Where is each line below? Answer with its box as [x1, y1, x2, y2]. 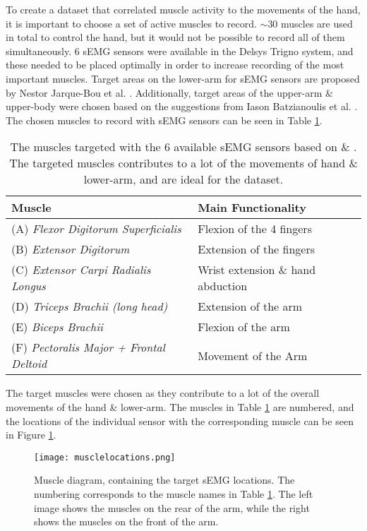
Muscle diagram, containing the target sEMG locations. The [34, 472, 295, 487]
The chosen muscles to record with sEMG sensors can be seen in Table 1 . [6, 112, 323, 127]
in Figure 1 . [6, 427, 56, 442]
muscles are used [281, 16, 353, 30]
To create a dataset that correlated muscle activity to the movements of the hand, [6, 2, 361, 16]
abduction [198, 278, 248, 294]
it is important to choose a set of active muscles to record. [6, 16, 257, 30]
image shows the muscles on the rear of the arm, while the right [34, 500, 310, 515]
